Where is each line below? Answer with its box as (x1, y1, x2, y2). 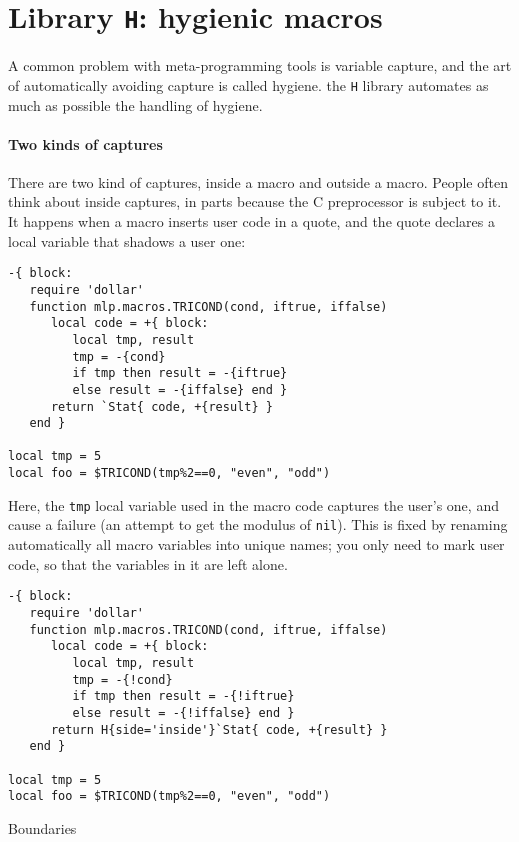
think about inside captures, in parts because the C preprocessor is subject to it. (8, 191, 502, 212)
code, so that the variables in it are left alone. (8, 553, 288, 574)
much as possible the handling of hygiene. (8, 94, 263, 115)
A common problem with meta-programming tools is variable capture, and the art (8, 55, 512, 76)
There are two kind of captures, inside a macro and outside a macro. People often (8, 171, 508, 192)
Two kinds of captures (8, 133, 163, 154)
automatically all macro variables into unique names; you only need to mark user (8, 534, 505, 555)
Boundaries (8, 817, 77, 838)
